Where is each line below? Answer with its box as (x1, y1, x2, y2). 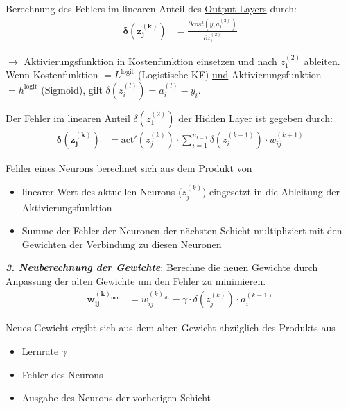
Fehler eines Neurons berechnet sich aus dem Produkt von (6, 160, 252, 175)
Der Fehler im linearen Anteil (6, 110, 130, 125)
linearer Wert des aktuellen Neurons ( (21, 184, 182, 199)
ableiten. (304, 53, 340, 68)
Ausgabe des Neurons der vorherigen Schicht (21, 390, 211, 405)
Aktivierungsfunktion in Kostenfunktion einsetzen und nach (24, 53, 277, 68)
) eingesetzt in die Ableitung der (202, 184, 340, 199)
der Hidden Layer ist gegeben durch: (178, 110, 333, 125)
